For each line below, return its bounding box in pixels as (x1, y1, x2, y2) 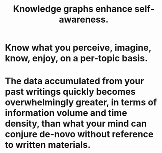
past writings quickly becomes (5, 86, 136, 98)
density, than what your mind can (5, 118, 147, 129)
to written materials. (5, 139, 91, 151)
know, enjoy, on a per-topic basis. (5, 53, 148, 64)
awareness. (59, 14, 109, 25)
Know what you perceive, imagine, (5, 42, 151, 53)
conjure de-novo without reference (5, 129, 154, 140)
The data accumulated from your (5, 76, 144, 87)
